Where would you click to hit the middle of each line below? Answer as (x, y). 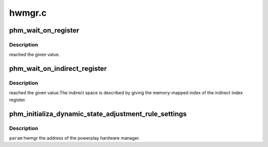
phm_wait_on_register (44, 30)
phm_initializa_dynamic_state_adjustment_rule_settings (98, 114)
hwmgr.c (28, 13)
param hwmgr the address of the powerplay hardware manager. (74, 138)
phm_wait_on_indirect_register (58, 69)
